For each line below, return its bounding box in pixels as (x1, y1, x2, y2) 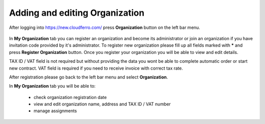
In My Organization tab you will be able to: (9, 83, 96, 89)
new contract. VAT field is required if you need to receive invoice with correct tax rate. (9, 65, 184, 71)
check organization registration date (33, 94, 107, 100)
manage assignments (33, 108, 77, 114)
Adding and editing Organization (9, 7, 145, 18)
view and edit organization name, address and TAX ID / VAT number (33, 101, 171, 107)
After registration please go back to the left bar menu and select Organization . (9, 74, 168, 80)
